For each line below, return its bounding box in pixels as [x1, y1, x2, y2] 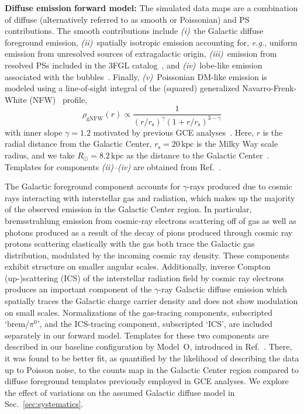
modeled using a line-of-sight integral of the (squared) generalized [5, 82, 240, 94]
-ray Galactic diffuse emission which [158, 283, 288, 295]
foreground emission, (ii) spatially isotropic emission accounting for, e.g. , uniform [5, 36, 298, 48]
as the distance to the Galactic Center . [126, 149, 270, 161]
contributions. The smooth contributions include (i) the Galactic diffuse [5, 25, 264, 37]
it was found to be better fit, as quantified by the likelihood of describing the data [5, 352, 299, 364]
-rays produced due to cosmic [187, 180, 292, 192]
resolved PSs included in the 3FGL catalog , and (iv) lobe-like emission [5, 58, 262, 71]
